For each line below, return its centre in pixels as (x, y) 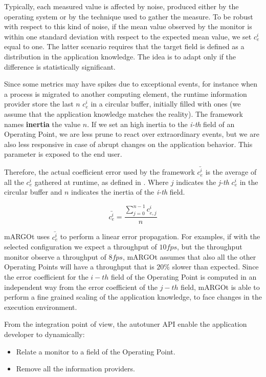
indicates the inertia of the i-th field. (128, 192)
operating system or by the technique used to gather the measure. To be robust (129, 16)
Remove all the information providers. (75, 369)
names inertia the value (42, 124)
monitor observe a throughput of (55, 256)
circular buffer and (33, 192)
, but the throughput (210, 247)
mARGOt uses (27, 236)
